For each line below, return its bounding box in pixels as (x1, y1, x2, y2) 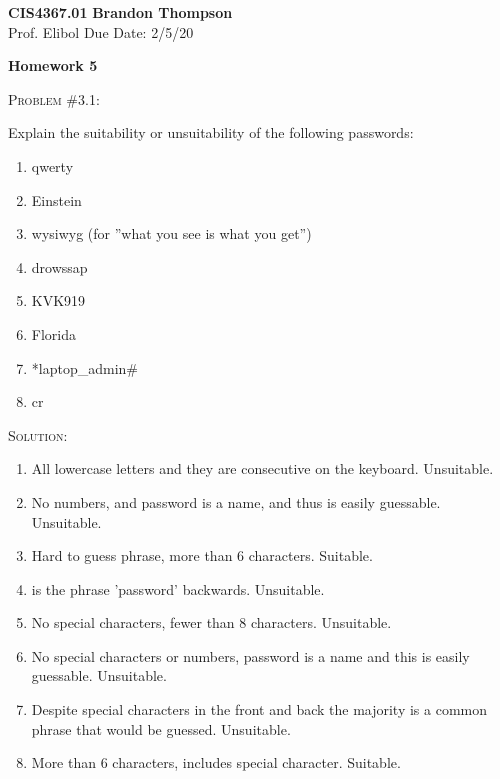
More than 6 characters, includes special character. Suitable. (31, 752, 401, 773)
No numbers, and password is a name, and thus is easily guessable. (31, 491, 441, 512)
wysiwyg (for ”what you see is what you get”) (31, 223, 312, 244)
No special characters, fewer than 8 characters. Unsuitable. (31, 612, 392, 633)
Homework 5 (8, 55, 98, 76)
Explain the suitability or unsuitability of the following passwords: (8, 122, 414, 143)
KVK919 (31, 290, 86, 311)
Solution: (8, 424, 68, 445)
